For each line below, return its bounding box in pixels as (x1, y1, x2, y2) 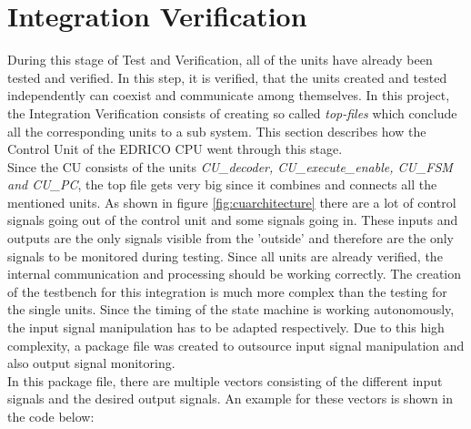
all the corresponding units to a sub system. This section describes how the (7, 121, 426, 140)
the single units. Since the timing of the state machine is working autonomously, (7, 300, 455, 319)
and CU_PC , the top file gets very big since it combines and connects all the (7, 175, 437, 194)
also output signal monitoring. (7, 353, 175, 373)
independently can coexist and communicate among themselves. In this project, (7, 86, 450, 105)
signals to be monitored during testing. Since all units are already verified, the (7, 246, 443, 265)
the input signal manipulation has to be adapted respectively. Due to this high (7, 318, 445, 337)
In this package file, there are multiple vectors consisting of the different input (7, 371, 443, 390)
